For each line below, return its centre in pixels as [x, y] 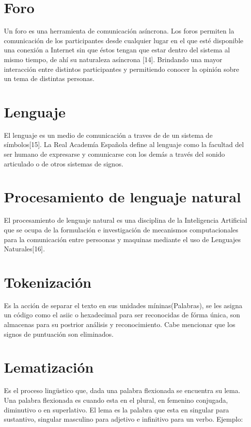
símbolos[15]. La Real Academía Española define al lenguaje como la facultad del [124, 144]
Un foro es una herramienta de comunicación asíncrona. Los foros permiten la [119, 31]
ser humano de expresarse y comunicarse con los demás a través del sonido [115, 154]
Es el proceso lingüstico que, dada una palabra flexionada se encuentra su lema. [122, 390]
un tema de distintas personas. [49, 78]
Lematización [49, 367]
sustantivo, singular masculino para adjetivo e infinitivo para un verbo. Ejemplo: [124, 419]
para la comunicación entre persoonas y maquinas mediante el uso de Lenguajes [122, 239]
